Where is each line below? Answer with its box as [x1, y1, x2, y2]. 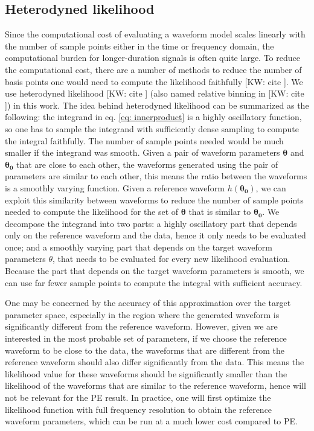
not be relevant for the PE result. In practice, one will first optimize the [5, 391, 271, 404]
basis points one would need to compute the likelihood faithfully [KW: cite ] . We [5, 75, 303, 88]
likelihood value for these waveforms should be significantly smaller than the [5, 367, 287, 380]
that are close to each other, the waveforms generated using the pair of [16, 158, 278, 170]
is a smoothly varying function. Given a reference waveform [5, 181, 225, 194]
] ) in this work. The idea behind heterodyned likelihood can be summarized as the [5, 98, 309, 111]
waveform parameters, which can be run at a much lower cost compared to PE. [5, 415, 298, 427]
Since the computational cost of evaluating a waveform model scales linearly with [5, 28, 306, 40]
